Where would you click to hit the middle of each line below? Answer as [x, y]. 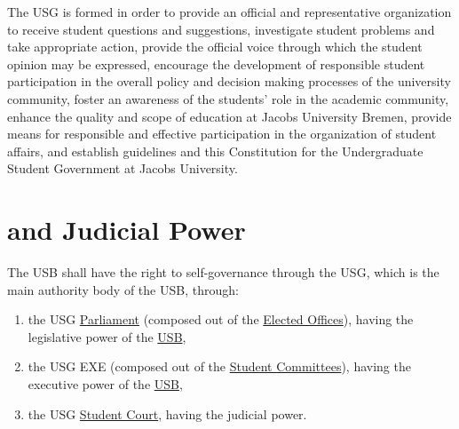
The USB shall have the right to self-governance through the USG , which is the [223, 272]
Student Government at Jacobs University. [123, 168]
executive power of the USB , [105, 384]
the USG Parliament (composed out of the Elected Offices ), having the [221, 319]
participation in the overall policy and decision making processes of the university [229, 81]
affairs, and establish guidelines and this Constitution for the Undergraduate [215, 151]
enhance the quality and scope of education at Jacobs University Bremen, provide [229, 116]
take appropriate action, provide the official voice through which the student [215, 47]
